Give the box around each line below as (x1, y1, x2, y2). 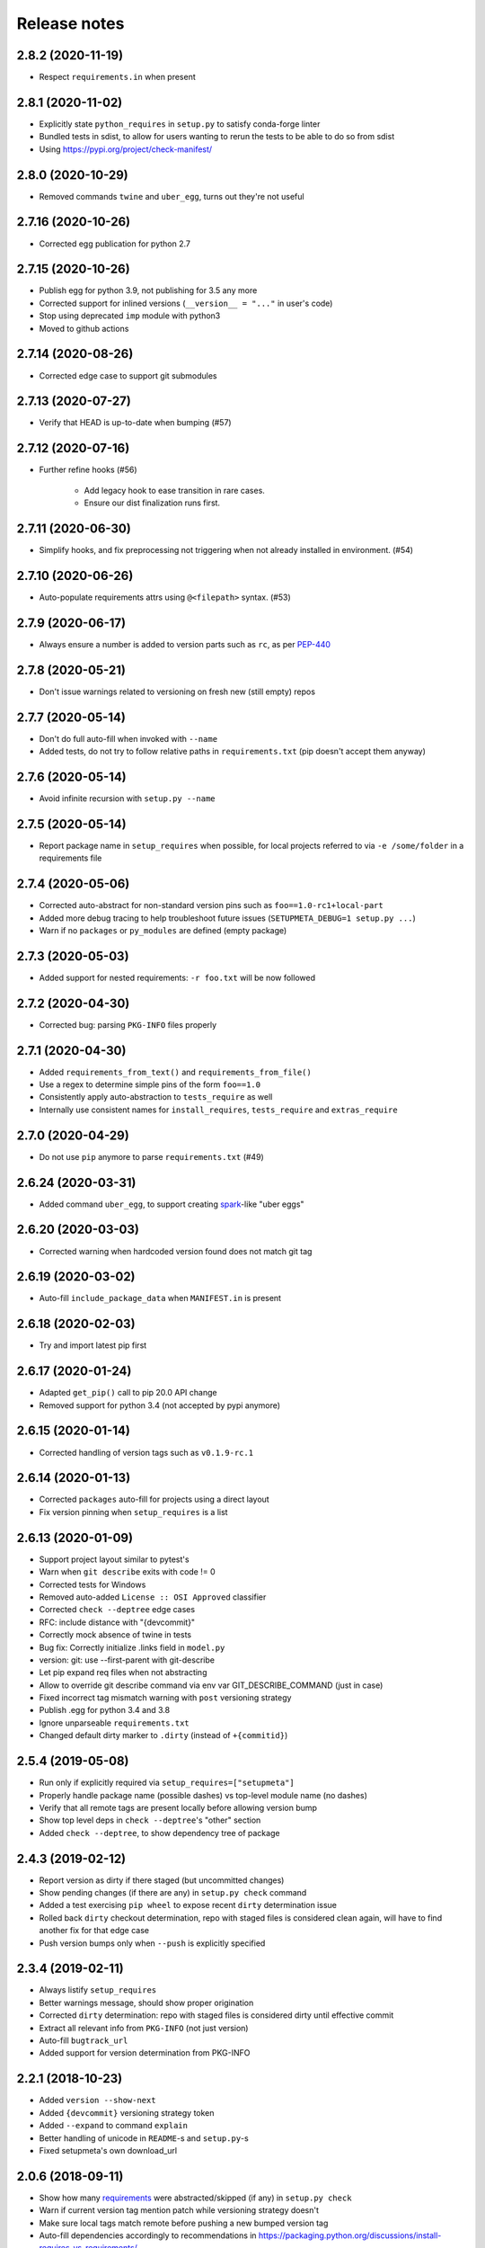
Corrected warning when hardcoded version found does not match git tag (39, 1245, 313, 1256)
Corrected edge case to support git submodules (39, 370, 217, 381)
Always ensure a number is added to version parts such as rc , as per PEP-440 (39, 638, 331, 649)
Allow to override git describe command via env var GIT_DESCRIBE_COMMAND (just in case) (39, 1680, 384, 1690)
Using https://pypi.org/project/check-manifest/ (39, 144, 213, 155)
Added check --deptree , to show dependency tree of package (39, 1827, 280, 1838)
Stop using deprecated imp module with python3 (39, 310, 221, 321)
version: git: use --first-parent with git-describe (39, 1655, 216, 1665)
